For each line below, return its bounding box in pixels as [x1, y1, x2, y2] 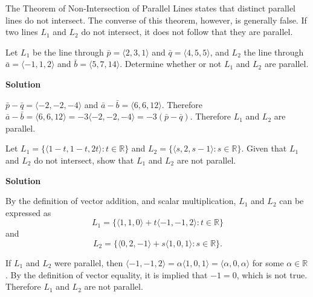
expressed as [5, 206, 51, 219]
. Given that [241, 142, 287, 155]
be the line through [32, 45, 104, 58]
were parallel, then [54, 256, 123, 269]
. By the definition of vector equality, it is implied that [5, 268, 208, 281]
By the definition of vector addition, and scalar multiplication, [5, 194, 236, 207]
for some [252, 256, 284, 269]
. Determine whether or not [120, 57, 222, 70]
